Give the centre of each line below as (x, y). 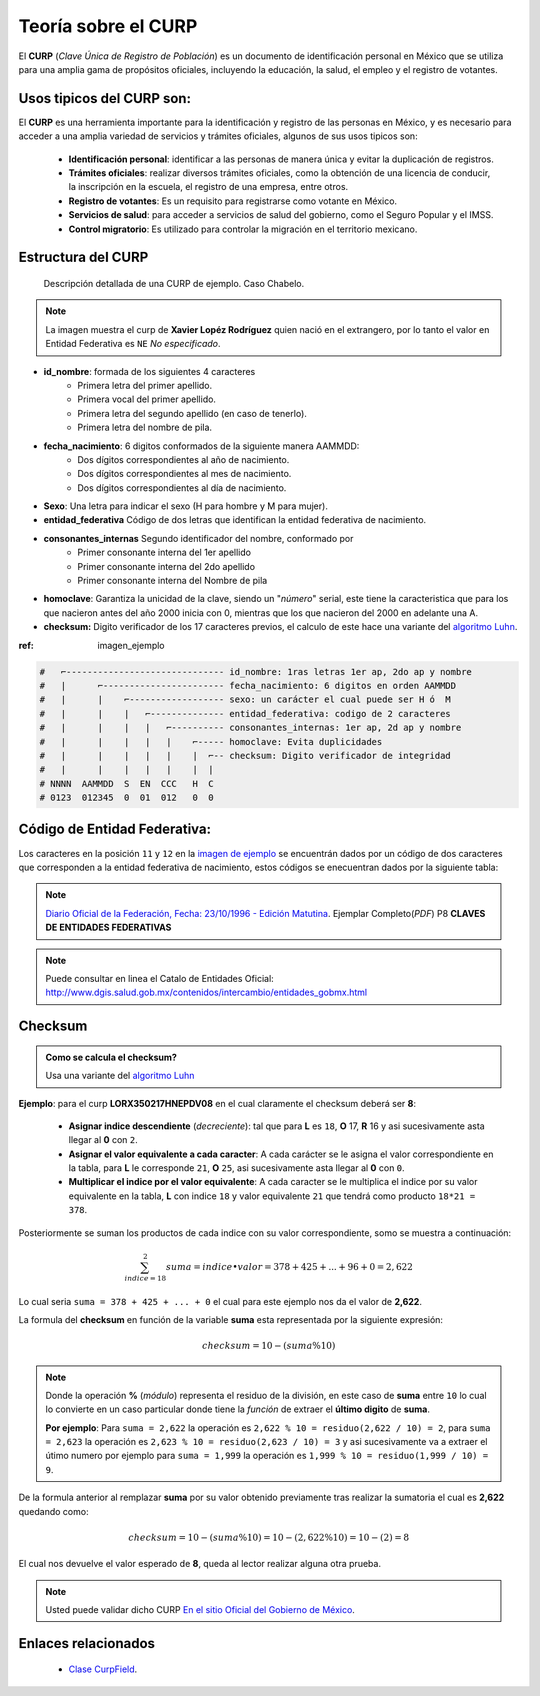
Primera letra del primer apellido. (145, 385)
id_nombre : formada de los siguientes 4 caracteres (149, 371)
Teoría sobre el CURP (108, 26)
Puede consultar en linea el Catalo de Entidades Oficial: (159, 978)
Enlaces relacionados (86, 1643)
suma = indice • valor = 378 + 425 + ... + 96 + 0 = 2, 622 (289, 1266)
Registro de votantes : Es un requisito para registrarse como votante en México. (233, 201)
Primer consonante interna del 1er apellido (164, 552)
